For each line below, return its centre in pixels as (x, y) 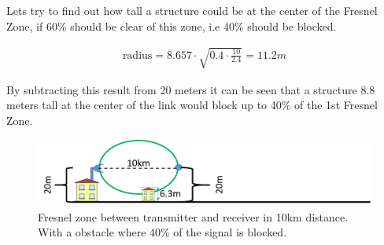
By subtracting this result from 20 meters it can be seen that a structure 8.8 (191, 89)
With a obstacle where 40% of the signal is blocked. (162, 232)
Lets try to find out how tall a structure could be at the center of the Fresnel (192, 10)
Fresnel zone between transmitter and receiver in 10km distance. (193, 216)
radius (137, 55)
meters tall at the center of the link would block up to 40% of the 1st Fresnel (192, 105)
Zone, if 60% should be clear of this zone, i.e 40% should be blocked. (172, 26)
